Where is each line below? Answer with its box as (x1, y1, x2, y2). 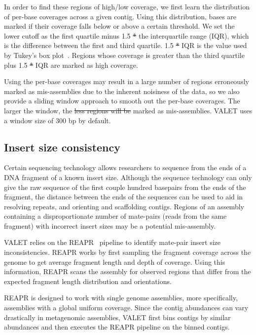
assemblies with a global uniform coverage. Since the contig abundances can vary (4, 302, 249, 313)
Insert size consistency (4, 139, 120, 154)
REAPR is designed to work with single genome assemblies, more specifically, (4, 292, 238, 303)
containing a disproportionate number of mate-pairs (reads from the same (4, 211, 227, 221)
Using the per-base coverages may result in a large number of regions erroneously (4, 76, 249, 87)
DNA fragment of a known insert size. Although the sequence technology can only (4, 172, 252, 182)
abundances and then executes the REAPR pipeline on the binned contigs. (4, 322, 230, 332)
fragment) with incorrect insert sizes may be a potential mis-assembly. (4, 220, 216, 231)
